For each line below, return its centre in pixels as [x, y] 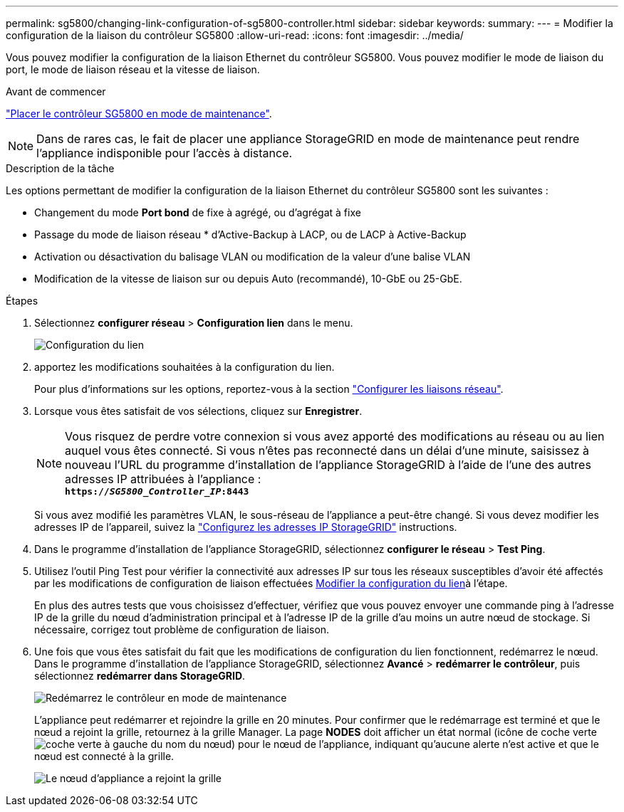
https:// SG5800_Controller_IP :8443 [157, 491]
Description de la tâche [60, 168]
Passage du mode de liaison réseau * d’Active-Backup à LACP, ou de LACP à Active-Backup [250, 234]
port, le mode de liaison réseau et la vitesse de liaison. [133, 69]
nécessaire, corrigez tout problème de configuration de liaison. [182, 629]
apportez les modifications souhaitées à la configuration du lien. [184, 367]
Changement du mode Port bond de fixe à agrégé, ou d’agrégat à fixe [198, 212]
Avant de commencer [56, 91]
